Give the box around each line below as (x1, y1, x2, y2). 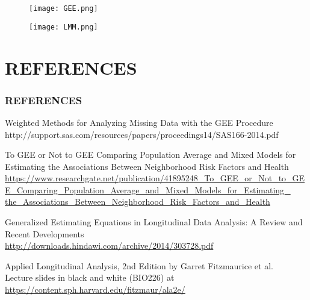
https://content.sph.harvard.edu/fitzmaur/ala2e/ (5, 283, 185, 296)
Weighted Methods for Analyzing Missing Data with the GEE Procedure (5, 116, 273, 128)
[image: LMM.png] (29, 22, 98, 31)
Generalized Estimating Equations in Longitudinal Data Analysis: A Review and (5, 216, 303, 228)
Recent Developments (5, 227, 84, 240)
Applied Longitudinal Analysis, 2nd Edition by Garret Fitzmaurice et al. (5, 259, 273, 272)
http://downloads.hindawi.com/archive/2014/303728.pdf (5, 239, 214, 252)
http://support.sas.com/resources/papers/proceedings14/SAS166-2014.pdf (5, 128, 279, 140)
